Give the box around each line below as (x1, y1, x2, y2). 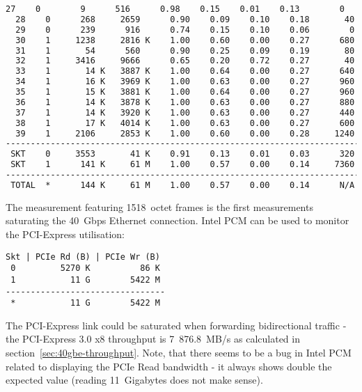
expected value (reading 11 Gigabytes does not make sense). (6, 373, 263, 387)
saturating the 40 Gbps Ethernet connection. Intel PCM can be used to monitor (6, 213, 349, 228)
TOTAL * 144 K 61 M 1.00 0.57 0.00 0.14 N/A (10, 180, 355, 190)
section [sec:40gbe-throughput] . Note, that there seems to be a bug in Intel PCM (6, 345, 352, 359)
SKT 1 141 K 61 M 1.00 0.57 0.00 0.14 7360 (10, 159, 355, 170)
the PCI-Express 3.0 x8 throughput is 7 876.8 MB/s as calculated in (6, 331, 300, 346)
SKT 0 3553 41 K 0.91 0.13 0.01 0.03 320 (10, 149, 355, 159)
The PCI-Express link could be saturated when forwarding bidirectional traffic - (6, 317, 347, 332)
